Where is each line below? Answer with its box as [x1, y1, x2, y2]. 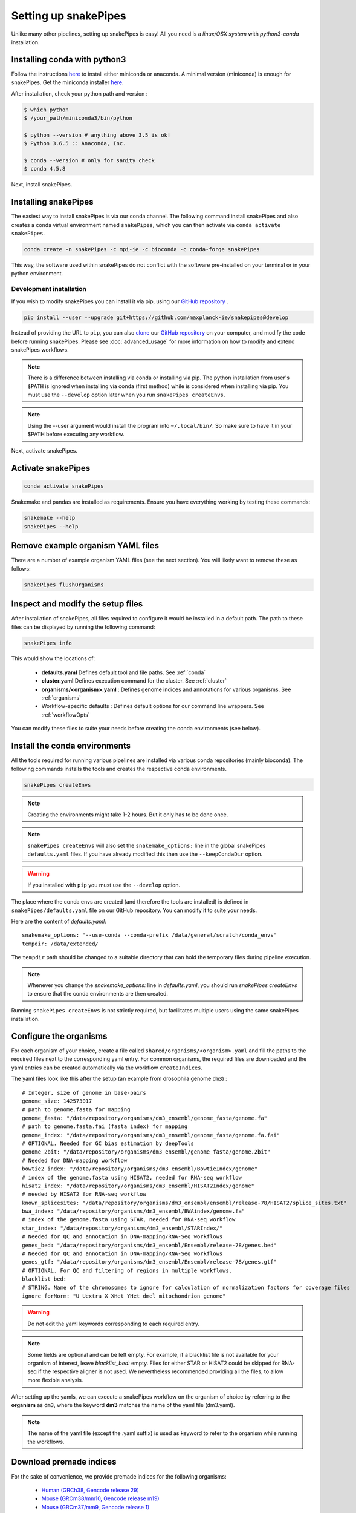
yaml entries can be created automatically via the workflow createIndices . [11, 1064, 202, 1071]
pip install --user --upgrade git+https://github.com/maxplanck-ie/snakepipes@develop [24, 313, 289, 321]
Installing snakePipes [11, 197, 94, 207]
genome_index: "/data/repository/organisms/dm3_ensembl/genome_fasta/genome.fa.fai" [22, 1132, 280, 1138]
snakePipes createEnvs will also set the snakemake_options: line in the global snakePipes [27, 842, 266, 849]
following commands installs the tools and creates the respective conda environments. [11, 765, 227, 772]
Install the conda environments [11, 741, 131, 751]
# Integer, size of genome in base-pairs [22, 1089, 146, 1096]
